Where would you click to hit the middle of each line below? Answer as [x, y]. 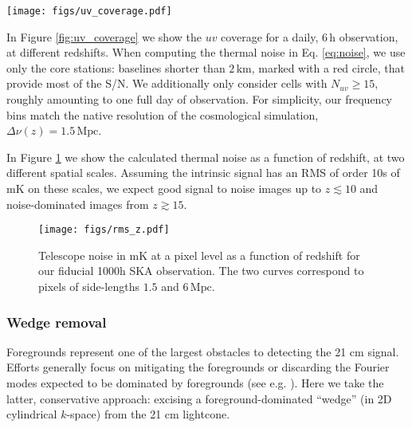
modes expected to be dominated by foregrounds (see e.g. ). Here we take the [195, 383]
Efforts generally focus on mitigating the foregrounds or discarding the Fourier [198, 367]
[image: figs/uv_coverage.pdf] [89, 11]
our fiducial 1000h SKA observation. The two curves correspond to [201, 271]
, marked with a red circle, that [328, 67]
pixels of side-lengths [89, 287]
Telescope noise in [82, 255]
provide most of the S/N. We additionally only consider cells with [167, 83]
